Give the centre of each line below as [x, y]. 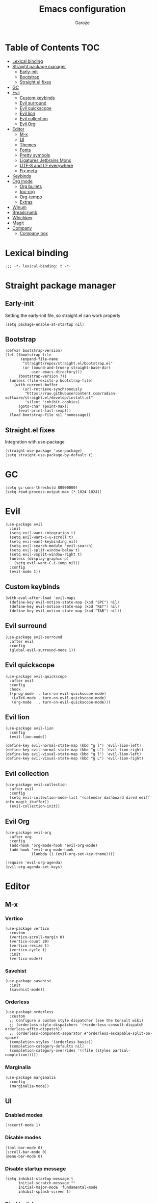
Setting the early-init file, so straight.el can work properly [63, 315]
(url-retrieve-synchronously [52, 389]
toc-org [27, 191]
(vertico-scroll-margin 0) [37, 937]
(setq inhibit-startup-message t [39, 1179]
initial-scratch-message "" [47, 1183]
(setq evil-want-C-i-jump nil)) [47, 563]
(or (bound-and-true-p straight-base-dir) [67, 368]
